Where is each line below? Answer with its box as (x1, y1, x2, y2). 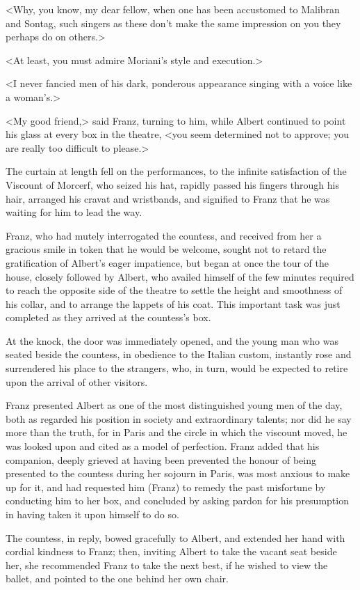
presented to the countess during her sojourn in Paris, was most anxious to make (6, 466, 350, 481)
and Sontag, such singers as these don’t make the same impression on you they (6, 15, 341, 30)
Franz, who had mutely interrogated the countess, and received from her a (6, 228, 322, 242)
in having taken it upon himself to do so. (6, 507, 179, 521)
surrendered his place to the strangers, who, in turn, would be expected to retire (6, 361, 348, 375)
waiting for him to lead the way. (6, 205, 142, 219)
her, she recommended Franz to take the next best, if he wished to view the (6, 557, 328, 572)
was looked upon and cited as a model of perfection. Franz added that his (6, 439, 320, 453)
